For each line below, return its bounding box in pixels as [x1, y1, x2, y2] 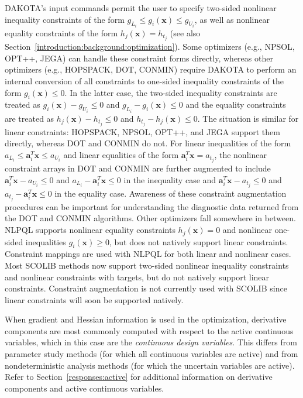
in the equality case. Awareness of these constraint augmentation [54, 187, 287, 199]
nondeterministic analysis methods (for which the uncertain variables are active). [5, 359, 295, 371]
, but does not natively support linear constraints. [109, 235, 288, 248]
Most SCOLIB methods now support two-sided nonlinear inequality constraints [5, 259, 289, 271]
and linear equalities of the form [63, 149, 179, 161]
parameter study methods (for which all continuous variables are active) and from [5, 348, 298, 360]
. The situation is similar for [197, 112, 299, 124]
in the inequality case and [123, 173, 216, 186]
